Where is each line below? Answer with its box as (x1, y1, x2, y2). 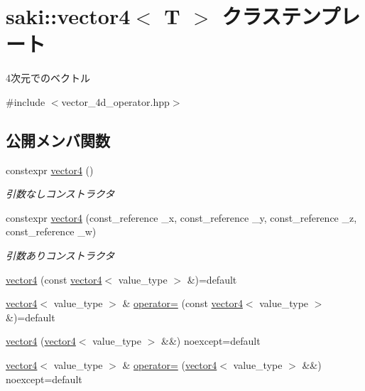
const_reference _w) (6, 224, 97, 239)
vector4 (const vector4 (6, 272, 102, 286)
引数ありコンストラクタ (6, 248, 115, 263)
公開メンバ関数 (6, 129, 110, 151)
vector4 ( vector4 (6, 333, 76, 348)
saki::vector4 (6, 1, 131, 31)
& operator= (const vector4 (122, 296, 243, 311)
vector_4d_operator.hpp (61, 94, 170, 109)
